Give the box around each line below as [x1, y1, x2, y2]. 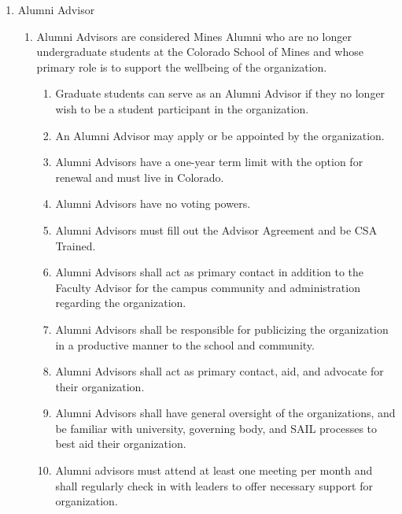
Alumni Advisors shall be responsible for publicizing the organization [55, 320, 389, 337]
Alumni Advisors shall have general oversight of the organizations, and [55, 405, 396, 421]
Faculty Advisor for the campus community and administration [55, 279, 360, 295]
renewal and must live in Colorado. [55, 168, 224, 185]
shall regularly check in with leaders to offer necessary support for [55, 477, 373, 494]
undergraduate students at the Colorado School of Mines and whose [36, 43, 363, 60]
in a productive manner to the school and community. [55, 336, 315, 353]
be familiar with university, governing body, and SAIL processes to [55, 420, 378, 436]
